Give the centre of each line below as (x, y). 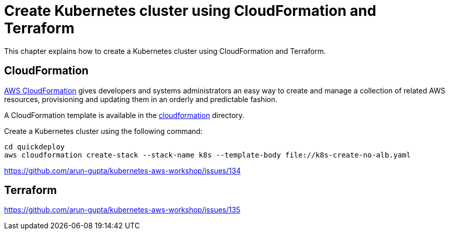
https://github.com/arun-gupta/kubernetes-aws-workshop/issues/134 (123, 170)
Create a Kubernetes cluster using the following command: (103, 131)
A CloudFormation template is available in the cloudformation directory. (124, 115)
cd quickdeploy (35, 147)
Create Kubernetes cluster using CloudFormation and (190, 11)
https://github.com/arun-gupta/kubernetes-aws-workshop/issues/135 (122, 210)
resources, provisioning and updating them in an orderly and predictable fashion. (141, 99)
